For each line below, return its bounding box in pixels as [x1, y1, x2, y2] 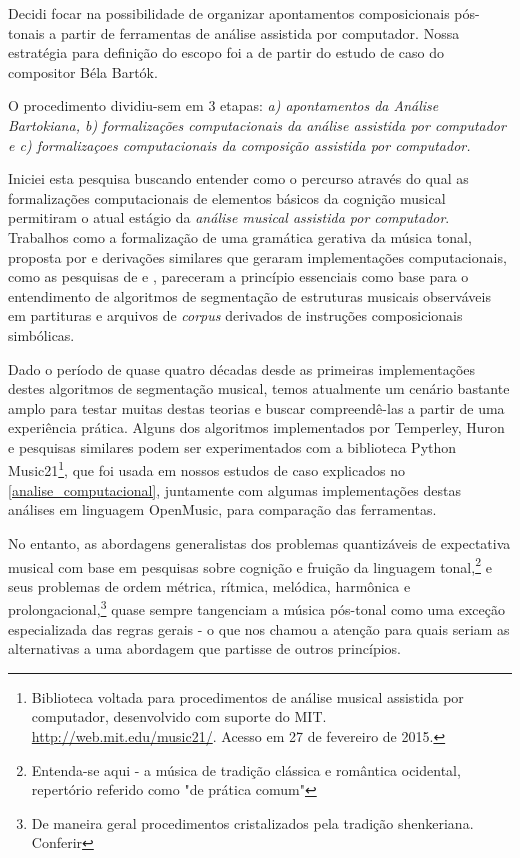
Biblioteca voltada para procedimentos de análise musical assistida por [31, 686, 464, 707]
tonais [8, 22, 45, 43]
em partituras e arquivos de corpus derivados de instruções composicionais [8, 305, 463, 326]
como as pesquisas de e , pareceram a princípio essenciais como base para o [8, 266, 469, 287]
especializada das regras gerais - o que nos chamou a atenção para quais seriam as [8, 618, 510, 639]
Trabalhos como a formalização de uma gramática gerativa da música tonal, [8, 226, 472, 247]
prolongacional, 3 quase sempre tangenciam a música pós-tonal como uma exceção [8, 596, 505, 619]
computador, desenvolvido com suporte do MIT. [31, 706, 327, 727]
